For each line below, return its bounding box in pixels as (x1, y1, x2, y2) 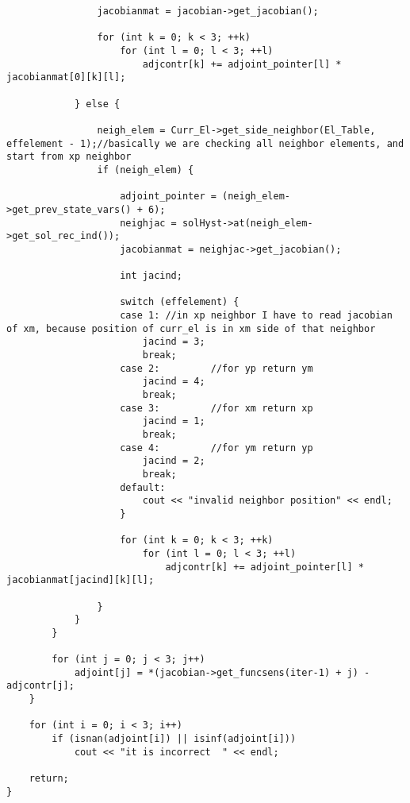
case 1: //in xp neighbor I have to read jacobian (120, 310, 393, 322)
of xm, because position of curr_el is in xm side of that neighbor (6, 322, 376, 334)
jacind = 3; (142, 336, 205, 348)
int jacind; (120, 270, 182, 282)
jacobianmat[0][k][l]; (6, 71, 126, 83)
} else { (74, 98, 121, 110)
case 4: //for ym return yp (120, 442, 313, 454)
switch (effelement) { (120, 296, 239, 308)
